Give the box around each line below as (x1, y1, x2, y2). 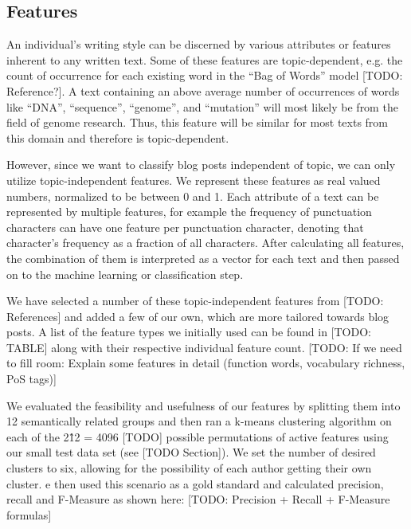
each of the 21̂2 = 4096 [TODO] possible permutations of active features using (6, 428, 389, 445)
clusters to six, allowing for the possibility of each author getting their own (6, 460, 372, 476)
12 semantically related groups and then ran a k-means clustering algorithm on (6, 413, 392, 429)
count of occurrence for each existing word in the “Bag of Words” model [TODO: (6, 67, 403, 84)
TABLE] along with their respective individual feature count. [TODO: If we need (6, 339, 402, 355)
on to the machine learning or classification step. (6, 265, 244, 282)
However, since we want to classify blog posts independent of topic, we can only (6, 156, 396, 173)
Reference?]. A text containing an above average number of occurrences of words (6, 82, 400, 99)
